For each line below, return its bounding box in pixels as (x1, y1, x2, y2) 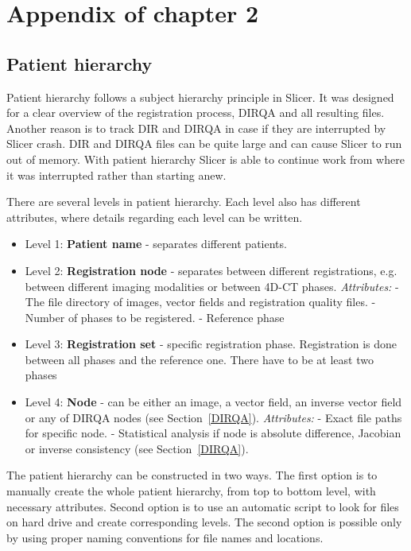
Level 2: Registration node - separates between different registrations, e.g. (25, 262, 397, 278)
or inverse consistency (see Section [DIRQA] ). (25, 440, 249, 456)
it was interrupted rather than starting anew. (6, 166, 227, 183)
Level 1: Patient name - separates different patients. (25, 235, 287, 252)
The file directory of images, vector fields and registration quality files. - (25, 293, 376, 310)
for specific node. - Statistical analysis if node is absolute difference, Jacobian (25, 425, 401, 441)
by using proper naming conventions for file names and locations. (6, 529, 324, 545)
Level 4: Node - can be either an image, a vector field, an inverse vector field (25, 394, 402, 410)
